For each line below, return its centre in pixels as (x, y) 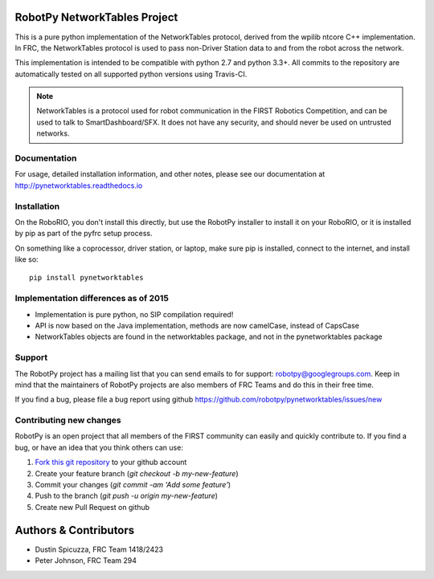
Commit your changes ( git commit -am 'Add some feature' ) (133, 485)
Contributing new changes (68, 420)
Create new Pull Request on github (92, 507)
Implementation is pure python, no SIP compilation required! (134, 314)
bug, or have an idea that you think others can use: (99, 447)
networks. (53, 133)
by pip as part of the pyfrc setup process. (84, 234)
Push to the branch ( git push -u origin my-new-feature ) (127, 496)
